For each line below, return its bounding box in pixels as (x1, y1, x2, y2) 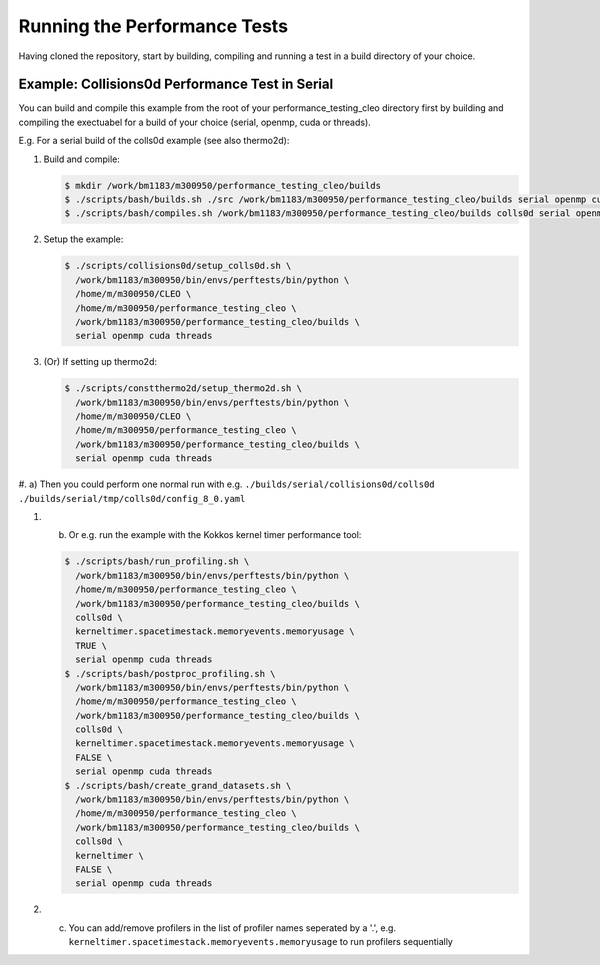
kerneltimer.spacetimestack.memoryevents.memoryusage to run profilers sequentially (68, 936, 454, 948)
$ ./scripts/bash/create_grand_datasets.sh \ (64, 780, 292, 791)
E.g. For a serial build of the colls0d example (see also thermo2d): (18, 135, 290, 147)
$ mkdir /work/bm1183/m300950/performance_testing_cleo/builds (64, 180, 382, 191)
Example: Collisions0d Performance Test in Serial (18, 76, 334, 93)
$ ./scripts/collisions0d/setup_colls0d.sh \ (64, 260, 292, 272)
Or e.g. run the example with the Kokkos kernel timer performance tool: (68, 529, 362, 541)
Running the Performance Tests (18, 15, 289, 37)
